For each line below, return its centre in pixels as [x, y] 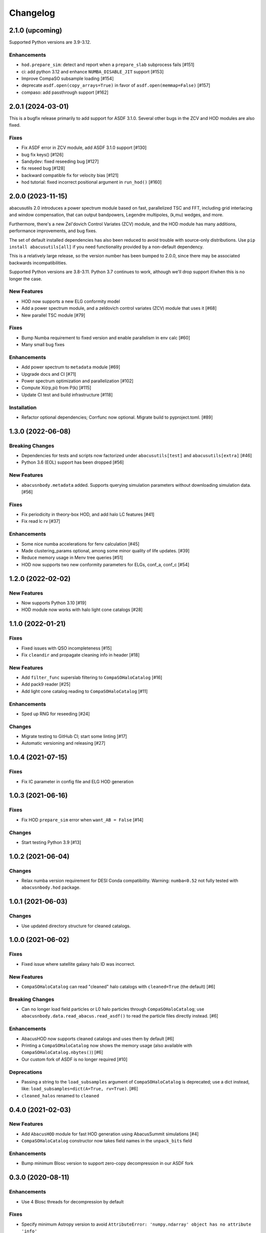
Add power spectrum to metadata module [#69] [71, 367]
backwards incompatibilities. [38, 263]
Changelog [32, 13]
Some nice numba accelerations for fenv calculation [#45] [81, 544]
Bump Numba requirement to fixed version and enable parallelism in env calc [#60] [106, 337]
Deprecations [26, 1072]
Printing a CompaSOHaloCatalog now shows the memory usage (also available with [107, 1045]
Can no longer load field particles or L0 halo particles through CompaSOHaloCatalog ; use [113, 1009]
